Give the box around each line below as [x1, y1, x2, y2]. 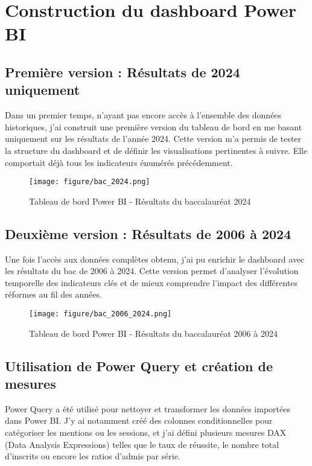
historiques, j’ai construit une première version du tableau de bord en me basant [5, 120, 302, 133]
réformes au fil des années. [5, 288, 102, 301]
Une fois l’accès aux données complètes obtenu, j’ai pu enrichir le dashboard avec [5, 252, 305, 265]
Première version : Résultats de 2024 [5, 62, 240, 81]
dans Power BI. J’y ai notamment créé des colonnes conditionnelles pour [5, 414, 273, 427]
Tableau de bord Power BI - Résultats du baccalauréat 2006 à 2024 [29, 327, 278, 339]
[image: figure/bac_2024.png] [29, 177, 150, 187]
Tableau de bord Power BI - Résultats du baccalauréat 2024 [29, 194, 251, 207]
